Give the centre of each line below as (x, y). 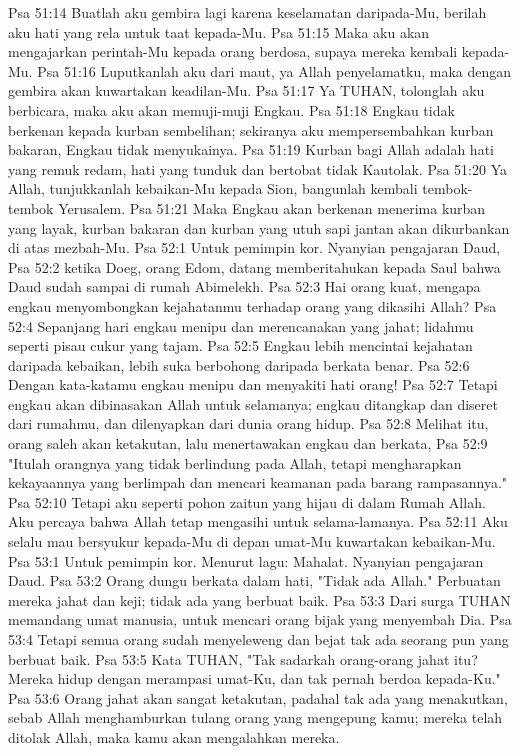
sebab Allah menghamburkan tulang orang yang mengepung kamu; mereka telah (255, 717)
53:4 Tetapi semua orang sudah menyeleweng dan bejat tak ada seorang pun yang (258, 639)
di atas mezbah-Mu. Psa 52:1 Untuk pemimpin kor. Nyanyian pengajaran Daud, (254, 247)
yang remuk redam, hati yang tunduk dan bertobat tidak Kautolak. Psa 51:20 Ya (258, 168)
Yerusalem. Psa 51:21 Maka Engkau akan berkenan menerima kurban (272, 207)
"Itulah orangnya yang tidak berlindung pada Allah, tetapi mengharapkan (235, 462)
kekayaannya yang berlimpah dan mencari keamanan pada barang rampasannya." (258, 482)
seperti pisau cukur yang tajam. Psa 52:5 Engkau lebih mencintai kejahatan (240, 345)
